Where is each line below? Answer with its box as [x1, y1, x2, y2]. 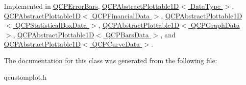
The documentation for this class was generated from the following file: [4, 55, 217, 65]
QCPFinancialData [92, 10, 150, 20]
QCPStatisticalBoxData [15, 20, 87, 30]
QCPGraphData [191, 20, 240, 30]
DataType [190, 1, 221, 11]
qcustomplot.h [4, 71, 47, 82]
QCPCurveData [92, 39, 140, 49]
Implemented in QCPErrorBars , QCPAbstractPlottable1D [4, 1, 179, 11]
